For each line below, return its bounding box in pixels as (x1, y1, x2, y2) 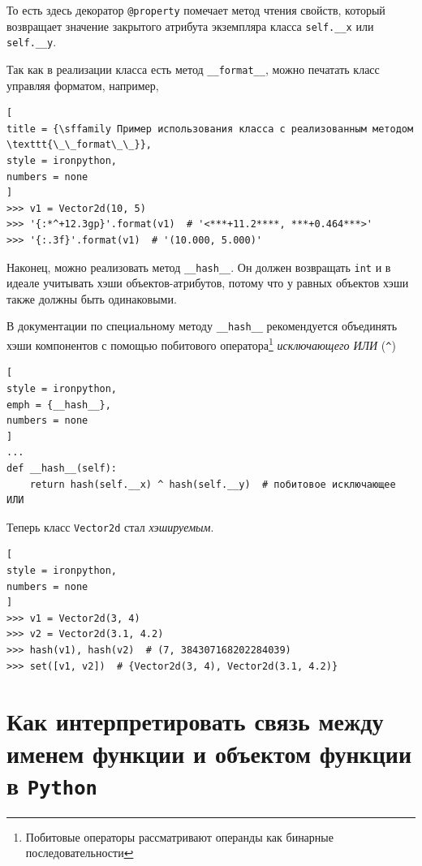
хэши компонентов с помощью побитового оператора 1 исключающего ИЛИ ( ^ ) (6, 334, 396, 353)
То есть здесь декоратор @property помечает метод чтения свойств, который (6, 2, 385, 18)
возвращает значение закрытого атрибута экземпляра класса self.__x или (6, 17, 374, 34)
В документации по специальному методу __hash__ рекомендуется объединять (6, 317, 398, 334)
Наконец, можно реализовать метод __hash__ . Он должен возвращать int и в (6, 258, 391, 275)
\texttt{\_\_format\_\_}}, (6, 139, 152, 151)
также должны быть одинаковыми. (6, 290, 177, 307)
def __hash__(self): (6, 462, 118, 474)
